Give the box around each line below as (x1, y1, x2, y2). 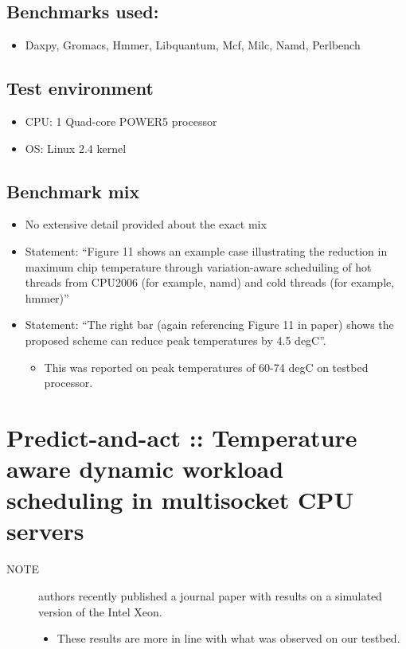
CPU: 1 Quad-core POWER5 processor (25, 113, 217, 129)
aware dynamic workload (6, 452, 284, 485)
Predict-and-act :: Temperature (6, 420, 357, 453)
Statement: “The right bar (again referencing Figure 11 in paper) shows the (25, 316, 394, 333)
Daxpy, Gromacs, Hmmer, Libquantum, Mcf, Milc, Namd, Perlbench (25, 37, 361, 53)
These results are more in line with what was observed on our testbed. (57, 630, 400, 647)
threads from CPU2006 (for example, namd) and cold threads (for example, (25, 274, 395, 291)
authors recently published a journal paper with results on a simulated (38, 588, 382, 604)
